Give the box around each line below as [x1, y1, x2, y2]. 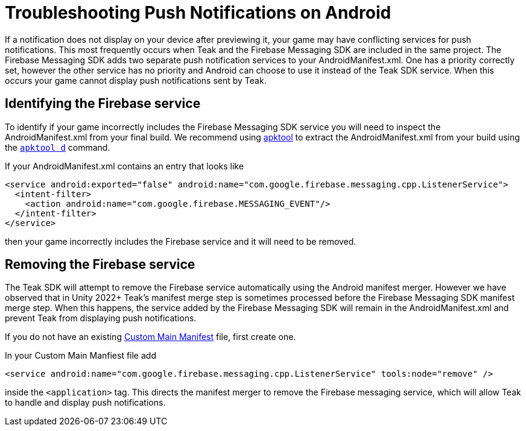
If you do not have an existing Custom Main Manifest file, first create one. [5, 332, 296, 342]
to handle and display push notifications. [5, 397, 166, 408]
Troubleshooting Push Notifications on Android [5, 2, 391, 23]
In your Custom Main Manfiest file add [5, 350, 156, 361]
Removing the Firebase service [5, 257, 195, 272]
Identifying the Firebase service [5, 96, 201, 112]
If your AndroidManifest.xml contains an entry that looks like [5, 160, 244, 171]
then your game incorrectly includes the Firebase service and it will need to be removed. [5, 236, 356, 247]
